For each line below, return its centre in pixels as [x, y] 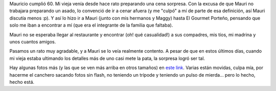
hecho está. [22, 82]
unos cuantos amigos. [33, 41]
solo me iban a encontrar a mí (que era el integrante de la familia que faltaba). [91, 25]
